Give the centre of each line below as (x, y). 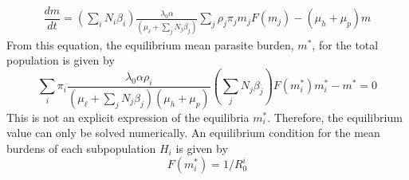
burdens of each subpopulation (81, 148)
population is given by (61, 60)
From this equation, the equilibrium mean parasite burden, (150, 44)
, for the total (345, 44)
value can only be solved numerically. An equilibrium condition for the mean (193, 133)
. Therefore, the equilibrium (335, 117)
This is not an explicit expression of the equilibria (128, 117)
